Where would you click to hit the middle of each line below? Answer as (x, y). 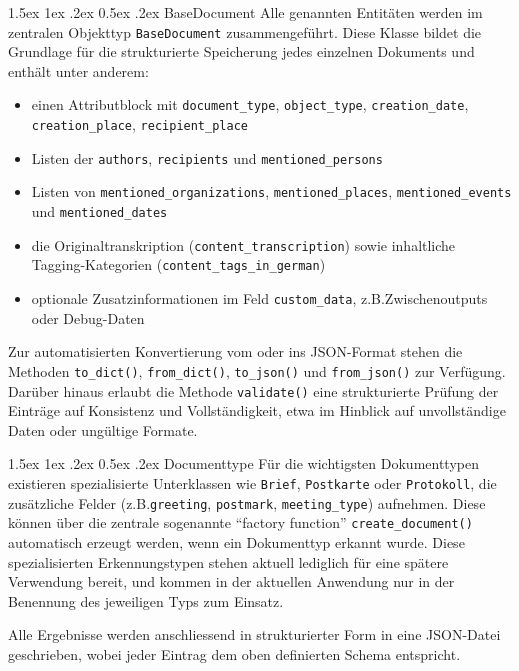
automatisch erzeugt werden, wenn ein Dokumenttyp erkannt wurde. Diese (236, 541)
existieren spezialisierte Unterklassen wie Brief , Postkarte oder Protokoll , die (252, 482)
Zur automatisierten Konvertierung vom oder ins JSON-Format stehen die (235, 351)
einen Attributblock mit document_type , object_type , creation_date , (250, 104)
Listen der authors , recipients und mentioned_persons (207, 157)
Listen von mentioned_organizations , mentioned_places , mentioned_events (271, 191)
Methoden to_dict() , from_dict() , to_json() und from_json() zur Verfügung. (257, 370)
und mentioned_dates (99, 211)
